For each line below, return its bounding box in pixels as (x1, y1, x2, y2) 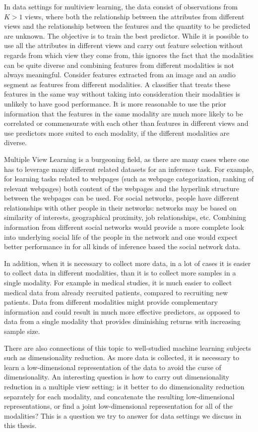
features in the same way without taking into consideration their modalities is (4, 89, 241, 99)
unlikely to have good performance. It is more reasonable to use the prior (4, 98, 227, 108)
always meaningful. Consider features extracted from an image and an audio (4, 69, 236, 80)
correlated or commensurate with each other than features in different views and (4, 118, 249, 128)
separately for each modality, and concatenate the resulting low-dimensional (4, 391, 235, 401)
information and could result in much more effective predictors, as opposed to (4, 306, 240, 317)
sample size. (4, 326, 40, 336)
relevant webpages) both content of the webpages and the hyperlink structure (4, 183, 240, 193)
